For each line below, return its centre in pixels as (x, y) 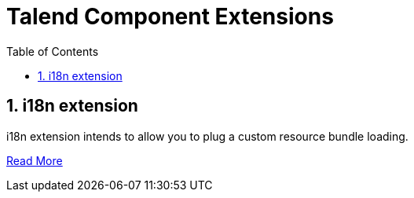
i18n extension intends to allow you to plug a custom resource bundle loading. (207, 136)
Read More (35, 160)
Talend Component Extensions (170, 16)
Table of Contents (53, 51)
